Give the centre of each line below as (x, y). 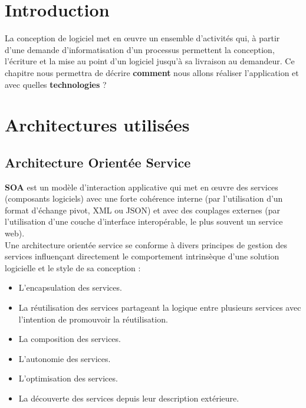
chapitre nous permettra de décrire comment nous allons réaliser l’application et (152, 72)
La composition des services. (70, 339)
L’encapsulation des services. (70, 287)
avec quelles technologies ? (56, 84)
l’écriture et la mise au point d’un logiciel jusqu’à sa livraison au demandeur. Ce (150, 61)
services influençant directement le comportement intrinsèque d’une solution (142, 256)
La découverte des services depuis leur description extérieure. (129, 398)
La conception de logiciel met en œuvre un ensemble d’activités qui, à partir (142, 38)
